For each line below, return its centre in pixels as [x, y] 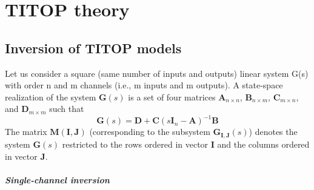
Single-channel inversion [57, 179]
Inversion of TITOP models [93, 47]
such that [67, 109]
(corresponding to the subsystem [150, 132]
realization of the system [51, 97]
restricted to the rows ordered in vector [135, 144]
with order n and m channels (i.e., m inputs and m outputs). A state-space [144, 85]
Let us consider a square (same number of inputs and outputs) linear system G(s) [157, 73]
